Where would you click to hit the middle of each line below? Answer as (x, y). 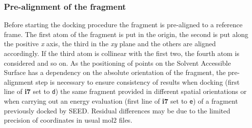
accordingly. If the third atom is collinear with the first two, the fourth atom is (122, 53)
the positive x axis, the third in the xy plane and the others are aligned (110, 44)
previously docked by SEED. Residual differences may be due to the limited (117, 110)
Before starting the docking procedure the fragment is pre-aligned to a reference (123, 25)
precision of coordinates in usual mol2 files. (68, 120)
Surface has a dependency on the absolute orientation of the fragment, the (115, 72)
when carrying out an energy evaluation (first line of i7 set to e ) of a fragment (121, 101)
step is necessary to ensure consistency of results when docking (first (137, 82)
